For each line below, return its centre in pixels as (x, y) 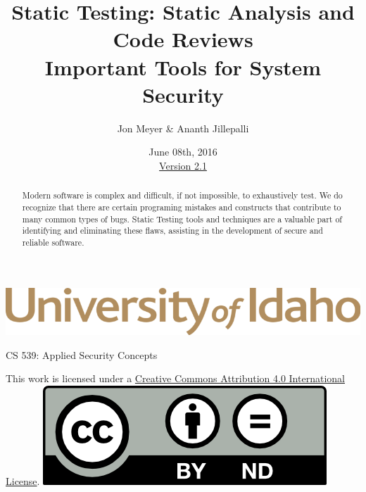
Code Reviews (183, 39)
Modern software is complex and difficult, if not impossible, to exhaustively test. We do (182, 195)
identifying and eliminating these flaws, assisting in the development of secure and (172, 231)
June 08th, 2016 (183, 152)
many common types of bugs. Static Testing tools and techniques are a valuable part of (182, 219)
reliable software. (53, 242)
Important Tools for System (183, 67)
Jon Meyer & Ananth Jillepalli (183, 128)
